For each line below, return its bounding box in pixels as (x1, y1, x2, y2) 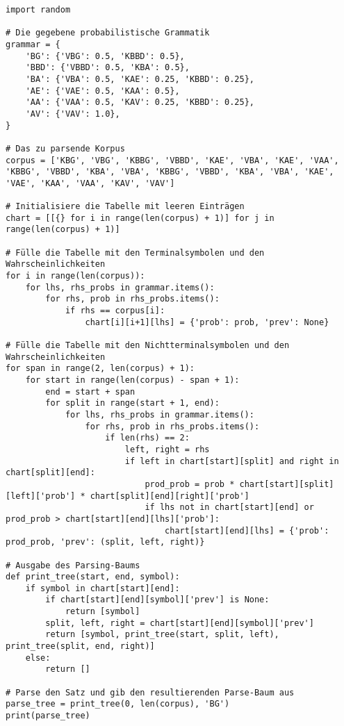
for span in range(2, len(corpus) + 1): (6, 363, 195, 374)
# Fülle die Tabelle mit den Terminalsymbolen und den (6, 247, 265, 258)
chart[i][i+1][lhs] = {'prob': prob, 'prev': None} (85, 317, 329, 327)
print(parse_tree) (6, 711, 90, 721)
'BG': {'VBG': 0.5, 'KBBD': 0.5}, (25, 51, 185, 61)
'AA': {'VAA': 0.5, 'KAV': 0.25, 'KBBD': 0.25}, (25, 97, 254, 108)
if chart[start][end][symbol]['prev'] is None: (45, 595, 270, 605)
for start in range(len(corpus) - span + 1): (25, 375, 240, 385)
